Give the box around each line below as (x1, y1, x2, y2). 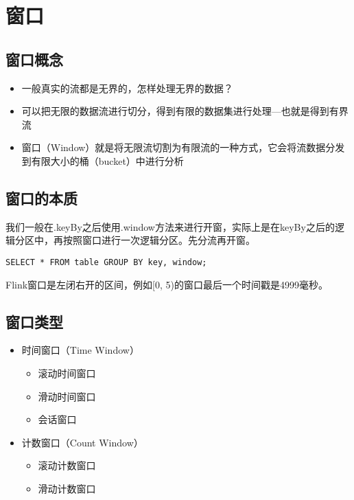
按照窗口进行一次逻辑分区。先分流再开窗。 (62, 233, 255, 247)
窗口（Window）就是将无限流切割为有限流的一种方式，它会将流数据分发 (21, 140, 345, 155)
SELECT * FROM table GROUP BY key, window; (5, 257, 207, 267)
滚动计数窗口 (38, 458, 96, 473)
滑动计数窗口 (38, 481, 96, 495)
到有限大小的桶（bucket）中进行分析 (21, 153, 184, 168)
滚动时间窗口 (38, 365, 96, 380)
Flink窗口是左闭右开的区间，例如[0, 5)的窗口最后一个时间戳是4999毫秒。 (5, 277, 328, 291)
